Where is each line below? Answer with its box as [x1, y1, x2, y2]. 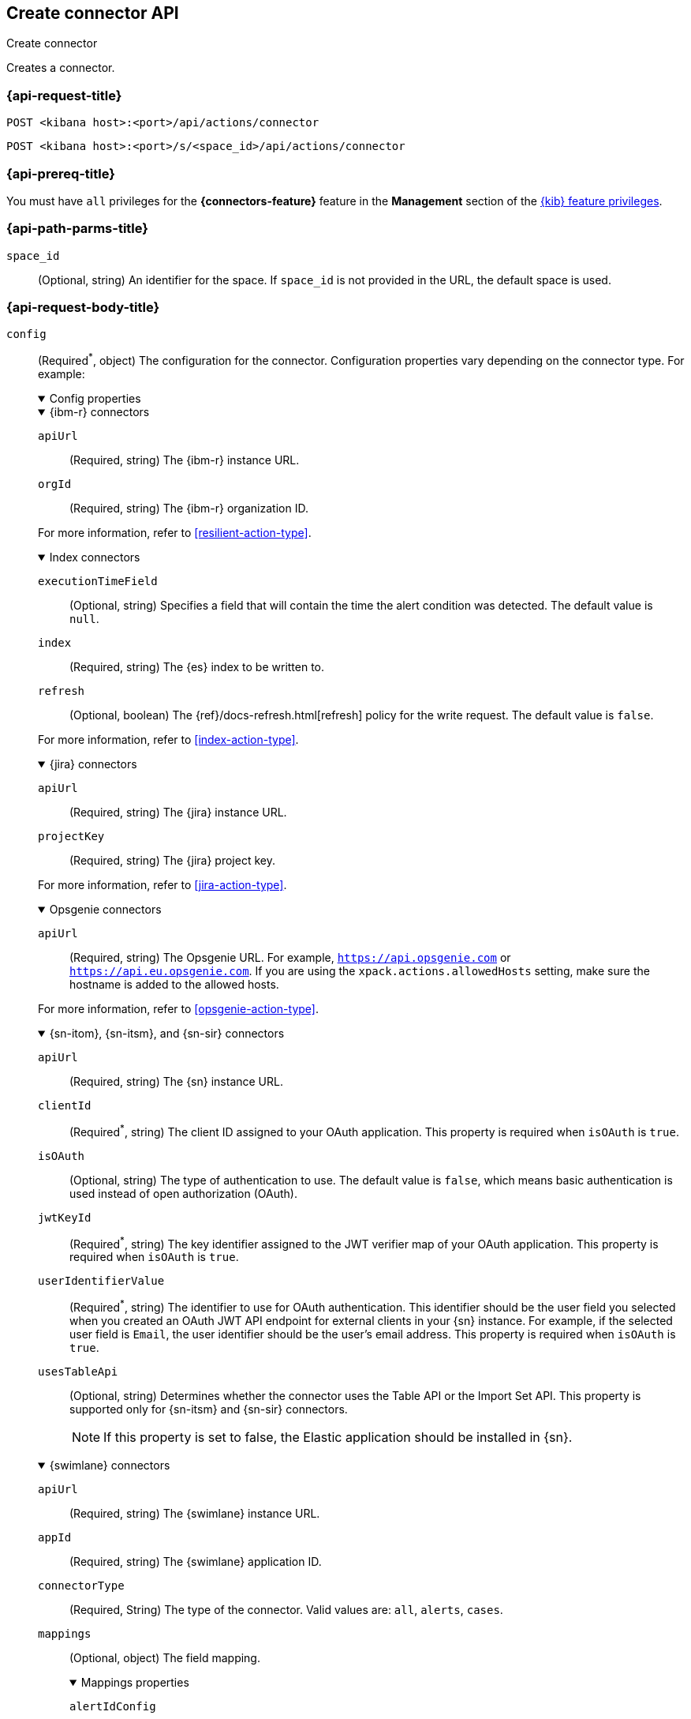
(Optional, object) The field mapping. [69, 1651, 260, 1665]
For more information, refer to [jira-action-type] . [38, 878, 287, 892]
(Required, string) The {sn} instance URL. [69, 1075, 283, 1089]
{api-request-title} [6, 87, 122, 103]
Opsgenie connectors [49, 903, 162, 917]
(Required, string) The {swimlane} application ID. [69, 1555, 322, 1569]
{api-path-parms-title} [6, 220, 148, 237]
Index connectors [49, 550, 140, 565]
